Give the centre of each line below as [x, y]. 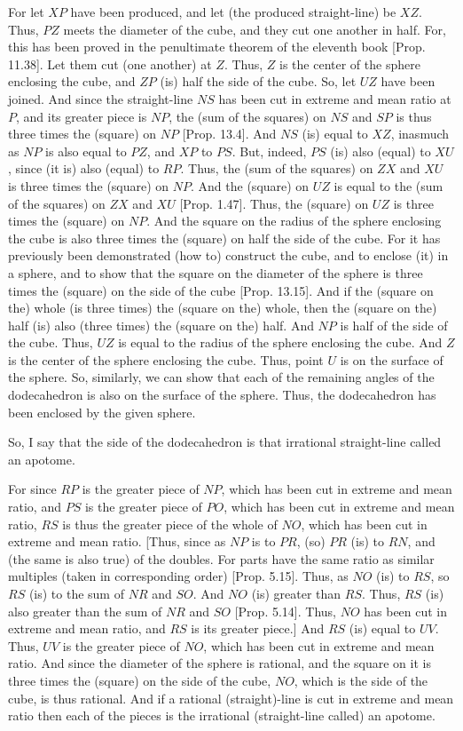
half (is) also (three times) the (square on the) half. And [161, 325]
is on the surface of [392, 359]
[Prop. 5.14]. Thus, [285, 611]
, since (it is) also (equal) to [84, 168]
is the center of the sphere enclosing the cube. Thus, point [166, 359]
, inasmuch [420, 134]
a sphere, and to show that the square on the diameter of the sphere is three [216, 272]
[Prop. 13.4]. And [229, 134]
